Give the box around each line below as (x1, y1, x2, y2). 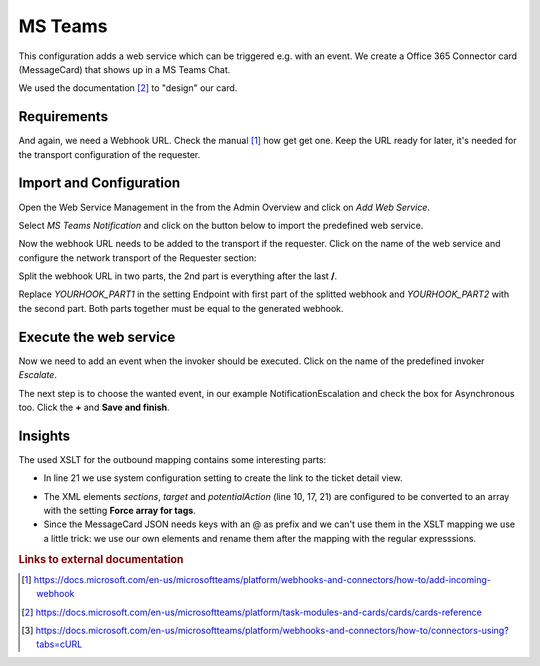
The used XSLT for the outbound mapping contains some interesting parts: (18, 453, 327, 465)
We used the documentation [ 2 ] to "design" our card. (18, 82, 238, 94)
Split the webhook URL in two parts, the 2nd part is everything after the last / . (18, 270, 338, 282)
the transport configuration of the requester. (18, 148, 201, 160)
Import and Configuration (18, 175, 181, 192)
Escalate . (18, 369, 57, 381)
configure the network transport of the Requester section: (18, 251, 257, 264)
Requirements (18, 108, 109, 125)
